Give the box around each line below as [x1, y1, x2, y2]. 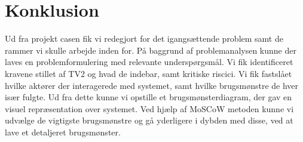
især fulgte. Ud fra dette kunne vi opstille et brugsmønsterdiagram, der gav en [5, 91, 292, 103]
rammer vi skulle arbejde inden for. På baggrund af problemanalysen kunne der [5, 44, 296, 56]
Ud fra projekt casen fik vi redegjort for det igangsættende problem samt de [5, 32, 283, 45]
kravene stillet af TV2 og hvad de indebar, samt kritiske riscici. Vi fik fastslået [5, 67, 292, 79]
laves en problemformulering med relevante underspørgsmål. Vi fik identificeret [5, 55, 293, 68]
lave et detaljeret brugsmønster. [5, 125, 121, 138]
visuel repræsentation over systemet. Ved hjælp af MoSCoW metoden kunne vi [5, 102, 294, 115]
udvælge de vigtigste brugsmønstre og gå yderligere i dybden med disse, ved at [5, 114, 293, 126]
